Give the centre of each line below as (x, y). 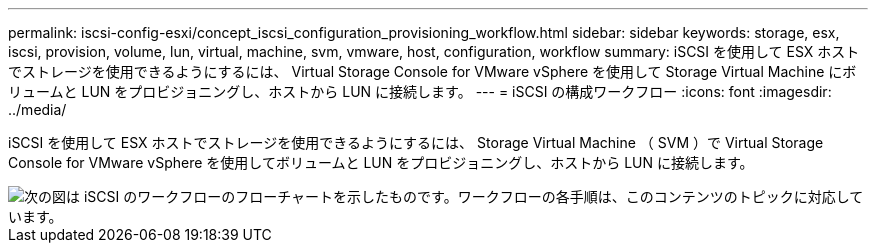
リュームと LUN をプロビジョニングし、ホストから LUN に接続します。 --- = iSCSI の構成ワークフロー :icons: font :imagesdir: (420, 91)
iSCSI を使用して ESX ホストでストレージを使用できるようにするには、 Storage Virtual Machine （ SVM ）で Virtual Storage (416, 142)
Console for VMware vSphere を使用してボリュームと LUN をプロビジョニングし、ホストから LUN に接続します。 (381, 162)
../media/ (37, 109)
